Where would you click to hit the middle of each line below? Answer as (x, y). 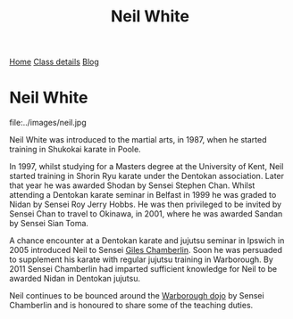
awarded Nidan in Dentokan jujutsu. (75, 279)
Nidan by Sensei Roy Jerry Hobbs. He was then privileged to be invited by (146, 204)
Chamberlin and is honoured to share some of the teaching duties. (131, 306)
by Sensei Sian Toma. (49, 224)
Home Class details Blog (54, 62)
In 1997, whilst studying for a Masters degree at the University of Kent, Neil (146, 167)
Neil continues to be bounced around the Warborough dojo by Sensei (137, 296)
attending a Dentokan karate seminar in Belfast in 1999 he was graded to (143, 195)
